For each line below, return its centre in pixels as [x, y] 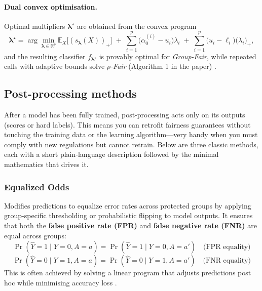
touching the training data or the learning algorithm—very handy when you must [131, 134]
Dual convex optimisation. [51, 6]
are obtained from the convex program [137, 26]
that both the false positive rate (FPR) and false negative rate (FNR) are [130, 225]
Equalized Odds [37, 186]
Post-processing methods [70, 93]
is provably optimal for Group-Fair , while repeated [178, 56]
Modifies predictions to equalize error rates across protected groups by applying [128, 205]
